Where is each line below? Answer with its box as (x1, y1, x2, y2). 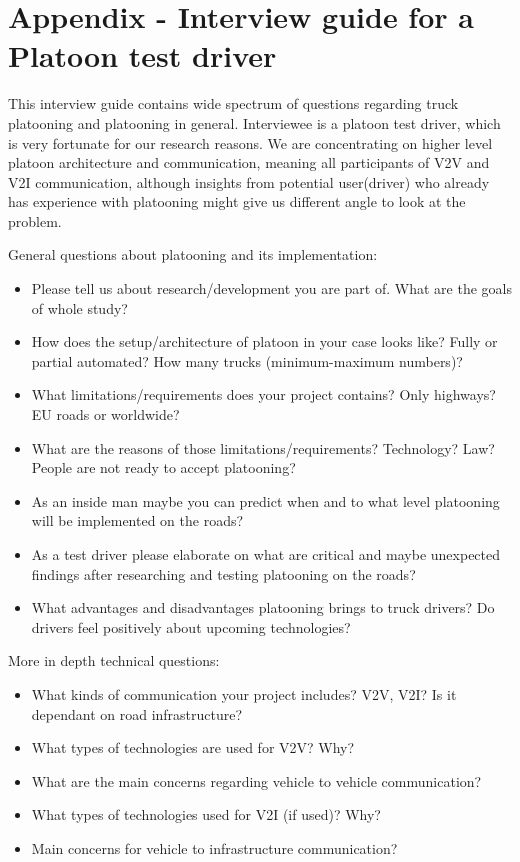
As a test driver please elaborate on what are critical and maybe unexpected (31, 544, 501, 564)
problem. (8, 210, 62, 231)
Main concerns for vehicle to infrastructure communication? (31, 837, 398, 858)
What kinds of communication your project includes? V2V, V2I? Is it (31, 683, 457, 704)
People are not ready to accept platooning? (31, 457, 296, 478)
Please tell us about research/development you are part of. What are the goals (31, 278, 512, 299)
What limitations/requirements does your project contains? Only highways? (31, 384, 496, 405)
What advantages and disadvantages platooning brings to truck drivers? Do (31, 597, 495, 618)
